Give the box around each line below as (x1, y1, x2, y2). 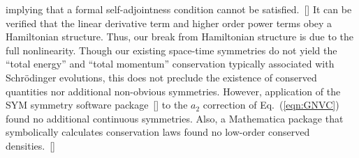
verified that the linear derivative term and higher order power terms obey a (6, 15, 332, 30)
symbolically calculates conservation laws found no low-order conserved (6, 125, 310, 139)
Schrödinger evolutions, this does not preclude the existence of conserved (6, 70, 317, 84)
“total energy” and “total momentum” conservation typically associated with (6, 56, 335, 71)
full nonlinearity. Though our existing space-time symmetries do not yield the (6, 42, 337, 57)
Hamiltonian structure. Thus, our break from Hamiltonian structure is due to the (6, 29, 354, 44)
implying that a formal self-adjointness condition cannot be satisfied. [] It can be (6, 2, 352, 16)
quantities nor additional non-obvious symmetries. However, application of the (6, 84, 341, 98)
